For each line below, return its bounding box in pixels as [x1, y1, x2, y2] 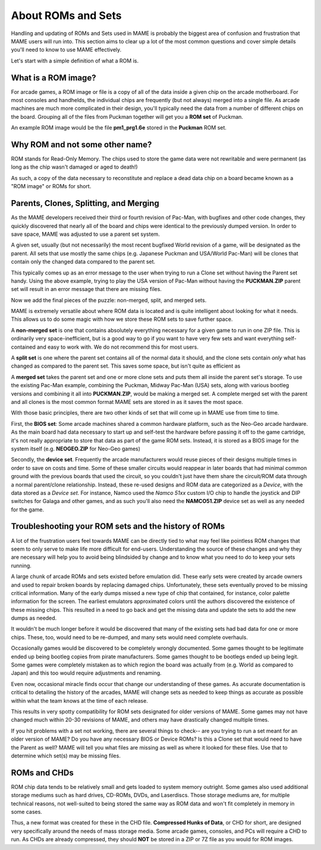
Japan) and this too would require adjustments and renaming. [11, 669, 162, 677]
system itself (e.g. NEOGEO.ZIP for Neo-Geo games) [11, 445, 141, 452]
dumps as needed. [11, 615, 57, 622]
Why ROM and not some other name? [11, 140, 152, 150]
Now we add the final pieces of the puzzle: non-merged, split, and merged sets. [11, 296, 207, 304]
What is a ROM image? [11, 72, 96, 83]
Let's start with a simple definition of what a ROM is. [11, 57, 139, 64]
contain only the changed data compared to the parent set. [11, 258, 156, 266]
